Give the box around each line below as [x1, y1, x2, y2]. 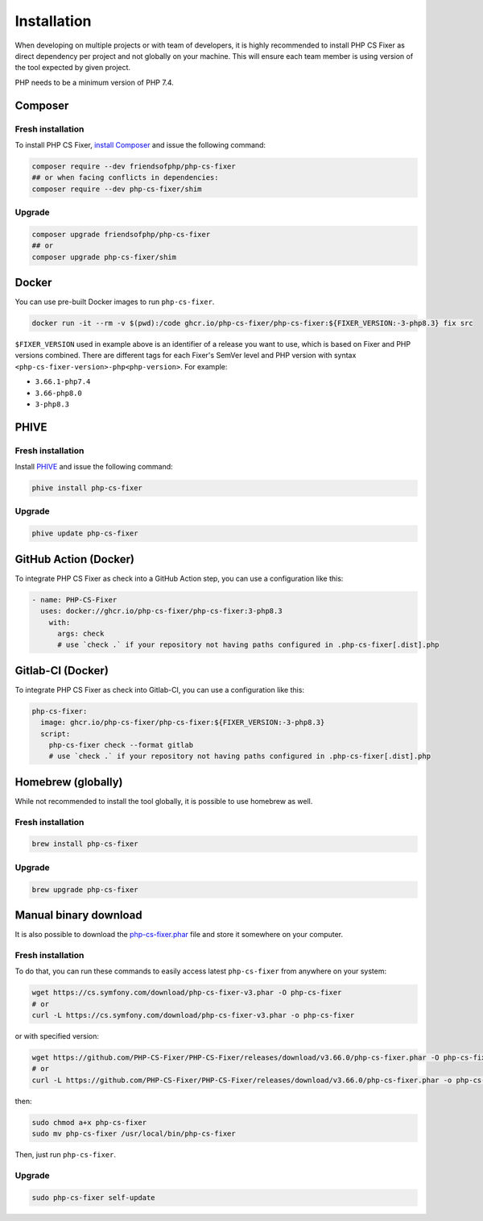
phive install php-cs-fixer [31, 484, 142, 493]
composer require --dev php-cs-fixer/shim [31, 184, 202, 194]
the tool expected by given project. [14, 63, 131, 73]
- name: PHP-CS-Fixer [31, 595, 118, 604]
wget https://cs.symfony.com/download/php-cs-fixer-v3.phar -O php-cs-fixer [31, 988, 342, 998]
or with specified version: [14, 1031, 100, 1040]
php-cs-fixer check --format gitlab [48, 740, 193, 749]
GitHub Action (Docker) [14, 552, 135, 566]
